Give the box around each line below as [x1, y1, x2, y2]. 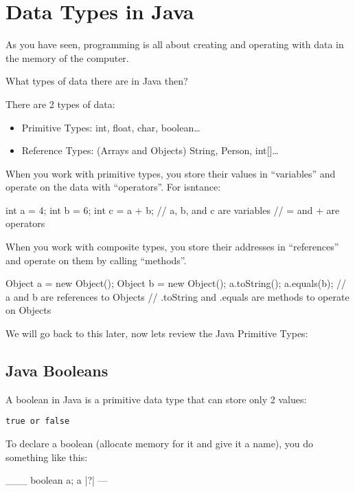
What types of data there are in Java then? [5, 74, 188, 88]
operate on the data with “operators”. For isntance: [5, 180, 221, 194]
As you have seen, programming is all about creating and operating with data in [5, 37, 344, 52]
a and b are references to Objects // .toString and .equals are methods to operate [5, 289, 350, 303]
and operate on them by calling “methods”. [5, 253, 187, 267]
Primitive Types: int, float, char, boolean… [21, 120, 201, 134]
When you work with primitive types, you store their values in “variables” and [5, 166, 336, 180]
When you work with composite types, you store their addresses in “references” [5, 239, 339, 254]
